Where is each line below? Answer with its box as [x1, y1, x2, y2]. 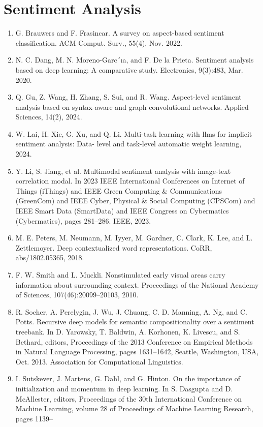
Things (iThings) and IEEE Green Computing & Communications [15, 185, 222, 196]
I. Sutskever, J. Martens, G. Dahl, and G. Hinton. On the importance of [15, 373, 241, 384]
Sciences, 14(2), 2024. [15, 111, 82, 122]
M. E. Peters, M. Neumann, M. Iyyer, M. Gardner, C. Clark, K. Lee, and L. [15, 232, 253, 243]
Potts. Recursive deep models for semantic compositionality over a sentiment [15, 316, 254, 327]
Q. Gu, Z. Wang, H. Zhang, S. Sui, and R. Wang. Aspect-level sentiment [15, 91, 242, 102]
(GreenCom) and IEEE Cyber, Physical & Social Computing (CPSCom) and [15, 195, 255, 206]
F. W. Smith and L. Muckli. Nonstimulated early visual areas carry [15, 269, 225, 280]
